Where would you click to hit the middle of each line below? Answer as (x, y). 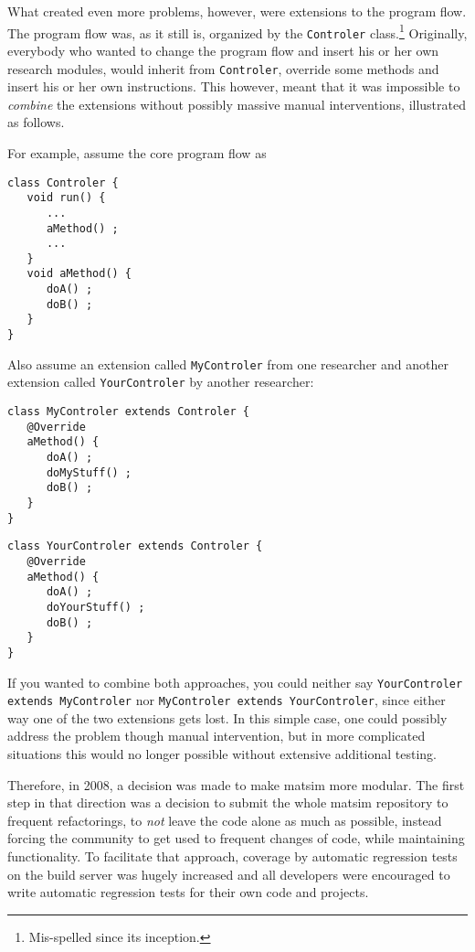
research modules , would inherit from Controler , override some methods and (223, 68)
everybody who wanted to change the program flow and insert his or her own (223, 50)
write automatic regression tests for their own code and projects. (188, 892)
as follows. (36, 122)
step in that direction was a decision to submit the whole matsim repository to (228, 802)
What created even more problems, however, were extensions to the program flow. (237, 11)
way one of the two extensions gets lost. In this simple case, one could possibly (227, 717)
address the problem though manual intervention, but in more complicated (216, 736)
